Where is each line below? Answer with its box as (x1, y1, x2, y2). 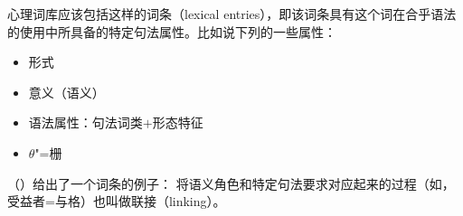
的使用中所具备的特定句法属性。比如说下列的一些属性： (7, 22, 336, 41)
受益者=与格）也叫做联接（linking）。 (7, 192, 226, 211)
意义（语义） (28, 82, 105, 101)
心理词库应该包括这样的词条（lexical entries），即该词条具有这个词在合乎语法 (7, 5, 457, 23)
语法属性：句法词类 (28, 113, 143, 132)
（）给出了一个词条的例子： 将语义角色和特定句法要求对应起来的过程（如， (7, 174, 455, 193)
